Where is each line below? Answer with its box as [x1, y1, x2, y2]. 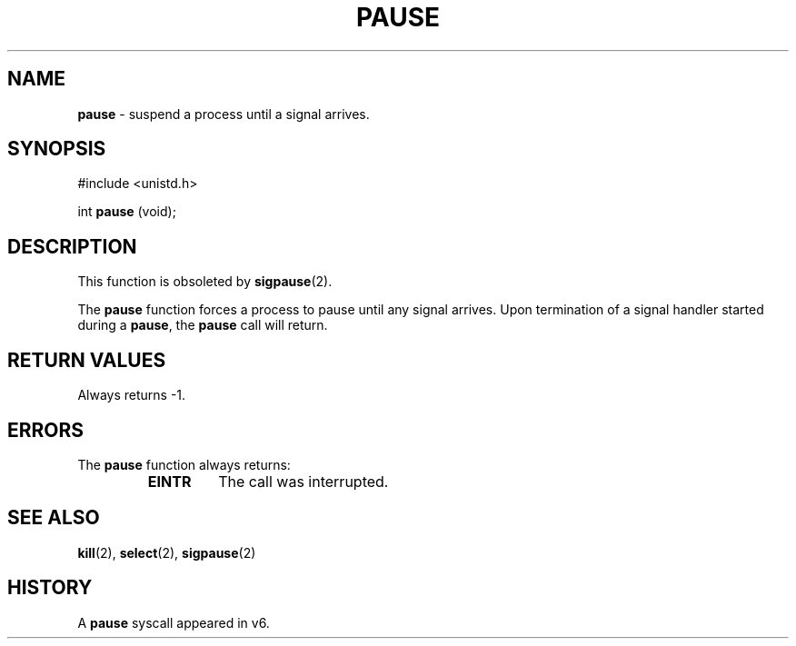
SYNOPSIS [7, 137, 106, 161]
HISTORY [7, 576, 93, 600]
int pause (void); [77, 204, 176, 220]
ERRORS [7, 418, 85, 442]
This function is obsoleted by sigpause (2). [77, 273, 333, 290]
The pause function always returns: [77, 456, 291, 472]
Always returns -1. [77, 387, 186, 403]
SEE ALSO [7, 506, 100, 530]
